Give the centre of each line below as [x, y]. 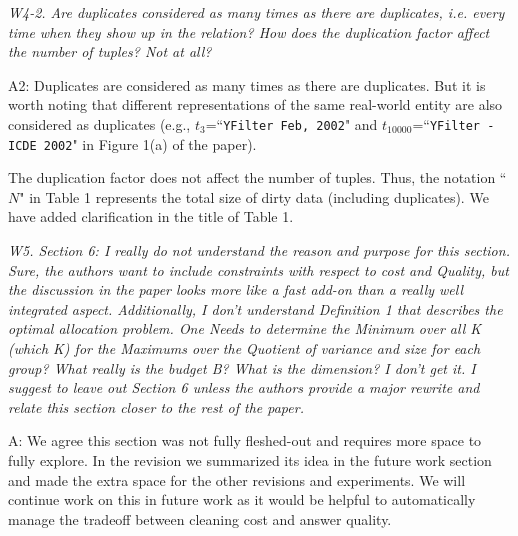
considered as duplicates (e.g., [99, 123]
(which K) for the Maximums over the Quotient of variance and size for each [244, 348]
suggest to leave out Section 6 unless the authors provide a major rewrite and [244, 387]
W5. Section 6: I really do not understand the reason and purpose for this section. [259, 250]
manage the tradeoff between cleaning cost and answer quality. [200, 518]
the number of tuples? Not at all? [110, 51]
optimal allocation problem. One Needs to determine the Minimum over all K [245, 328]
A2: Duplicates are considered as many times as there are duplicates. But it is [247, 84]
